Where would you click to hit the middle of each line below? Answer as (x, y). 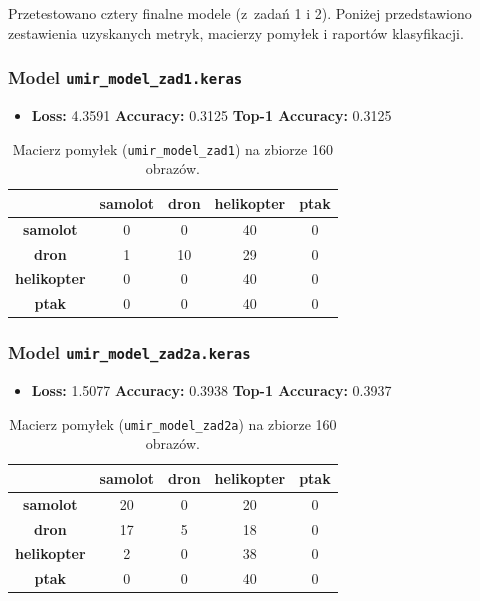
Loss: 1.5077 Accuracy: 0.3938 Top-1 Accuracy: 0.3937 (211, 390)
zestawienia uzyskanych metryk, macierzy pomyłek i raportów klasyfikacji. (236, 32)
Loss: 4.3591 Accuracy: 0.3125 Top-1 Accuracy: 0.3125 (211, 114)
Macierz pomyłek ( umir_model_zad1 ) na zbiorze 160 (172, 148)
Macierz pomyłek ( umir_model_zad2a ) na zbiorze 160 (173, 423)
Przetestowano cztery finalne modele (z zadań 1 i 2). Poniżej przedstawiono (240, 13)
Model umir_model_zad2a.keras (129, 352)
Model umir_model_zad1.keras (125, 77)
